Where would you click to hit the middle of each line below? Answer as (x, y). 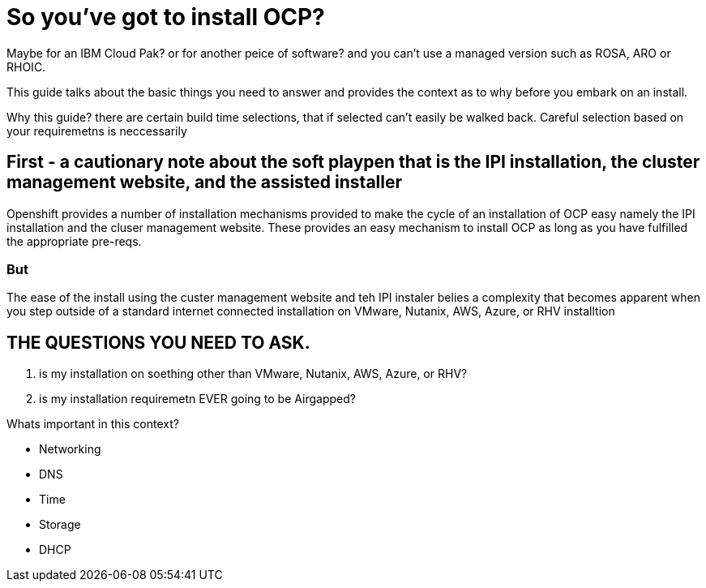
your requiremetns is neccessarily (97, 131)
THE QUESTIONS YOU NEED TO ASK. (158, 342)
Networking (70, 449)
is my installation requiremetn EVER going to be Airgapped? (197, 399)
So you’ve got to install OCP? (166, 17)
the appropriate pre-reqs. (74, 241)
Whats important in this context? (93, 424)
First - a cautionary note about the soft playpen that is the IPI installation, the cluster (353, 162)
